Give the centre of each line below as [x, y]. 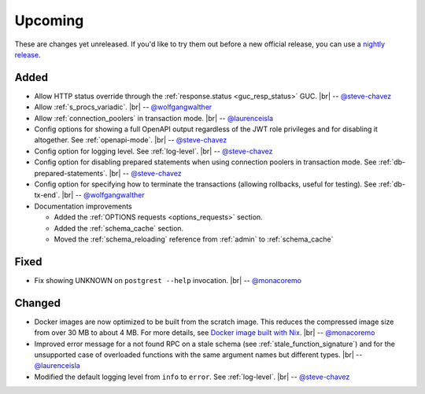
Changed [37, 303]
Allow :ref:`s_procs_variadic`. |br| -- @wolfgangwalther [123, 107]
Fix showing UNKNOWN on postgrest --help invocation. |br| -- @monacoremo [168, 280]
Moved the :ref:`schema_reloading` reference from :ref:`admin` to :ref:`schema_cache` [194, 239]
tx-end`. [47, 195]
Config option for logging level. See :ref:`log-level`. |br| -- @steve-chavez [153, 151]
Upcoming [49, 20]
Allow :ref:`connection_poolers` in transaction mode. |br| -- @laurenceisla [154, 118]
